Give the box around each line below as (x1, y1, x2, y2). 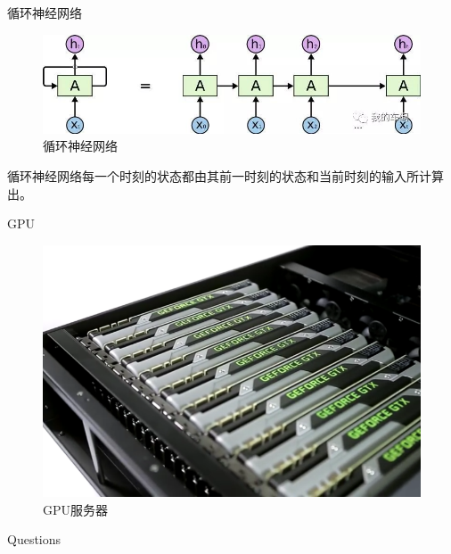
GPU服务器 (43, 500, 109, 518)
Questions (7, 530, 61, 549)
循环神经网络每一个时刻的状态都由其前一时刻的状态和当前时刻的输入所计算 (7, 167, 444, 186)
